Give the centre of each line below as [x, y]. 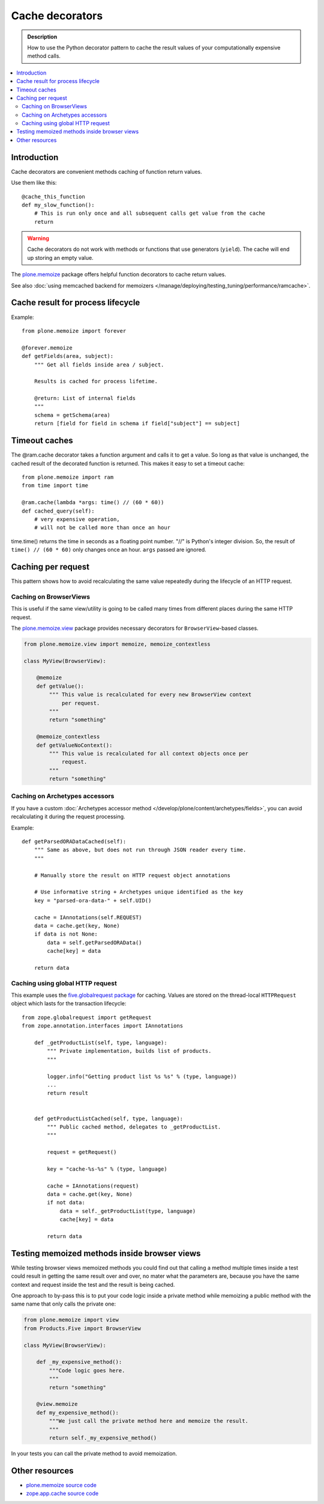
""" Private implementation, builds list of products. [129, 1051]
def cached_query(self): [58, 511]
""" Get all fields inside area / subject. [99, 365]
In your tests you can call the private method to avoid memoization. [94, 1453]
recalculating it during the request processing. [68, 817]
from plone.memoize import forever [74, 331]
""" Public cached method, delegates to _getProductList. [134, 1127]
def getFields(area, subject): [68, 356]
